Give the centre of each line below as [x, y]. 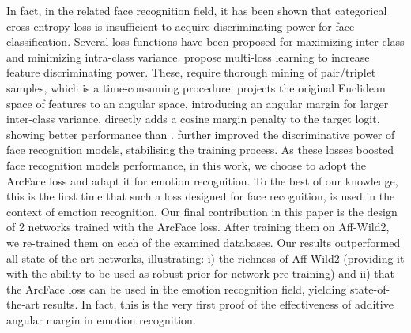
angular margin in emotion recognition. [101, 319]
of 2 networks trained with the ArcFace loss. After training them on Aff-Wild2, [198, 227]
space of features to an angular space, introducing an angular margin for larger [198, 103]
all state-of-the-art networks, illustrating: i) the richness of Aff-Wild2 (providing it [205, 258]
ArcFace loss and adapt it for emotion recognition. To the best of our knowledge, [202, 180]
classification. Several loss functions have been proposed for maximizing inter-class [205, 41]
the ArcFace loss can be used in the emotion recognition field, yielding [177, 288]
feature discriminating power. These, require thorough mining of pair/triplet [191, 72]
